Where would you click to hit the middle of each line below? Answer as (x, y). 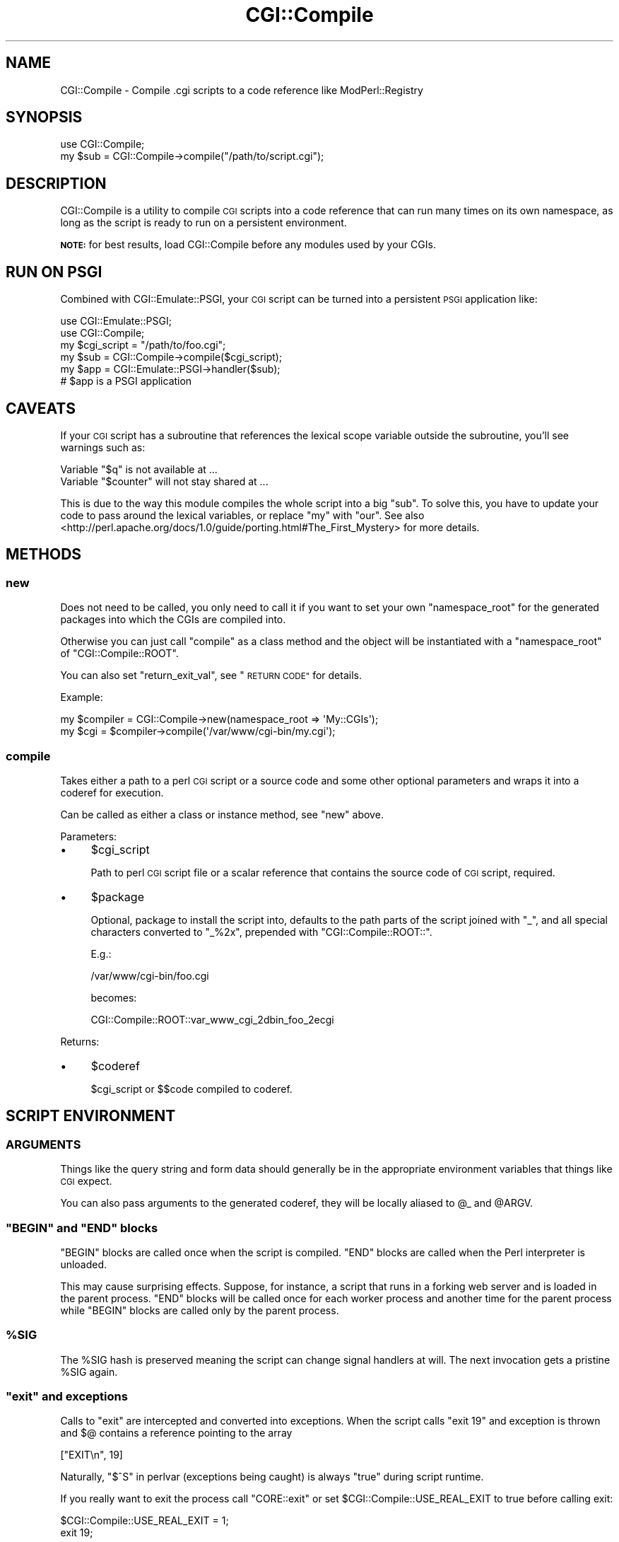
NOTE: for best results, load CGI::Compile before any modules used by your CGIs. (248, 245)
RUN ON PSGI (54, 272)
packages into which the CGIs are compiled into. (173, 620)
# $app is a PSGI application (126, 381)
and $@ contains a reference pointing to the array (176, 1433)
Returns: (80, 1041)
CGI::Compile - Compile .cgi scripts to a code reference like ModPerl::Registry (242, 90)
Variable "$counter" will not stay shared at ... (164, 481)
